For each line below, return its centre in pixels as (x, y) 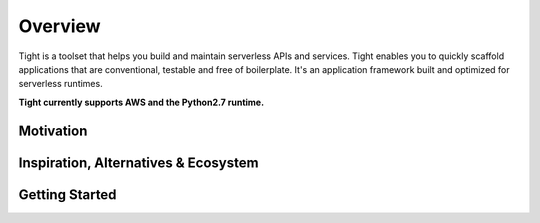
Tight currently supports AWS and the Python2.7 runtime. (141, 102)
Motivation (53, 130)
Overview (59, 26)
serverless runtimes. (61, 84)
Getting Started (67, 194)
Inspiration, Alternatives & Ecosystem (138, 162)
